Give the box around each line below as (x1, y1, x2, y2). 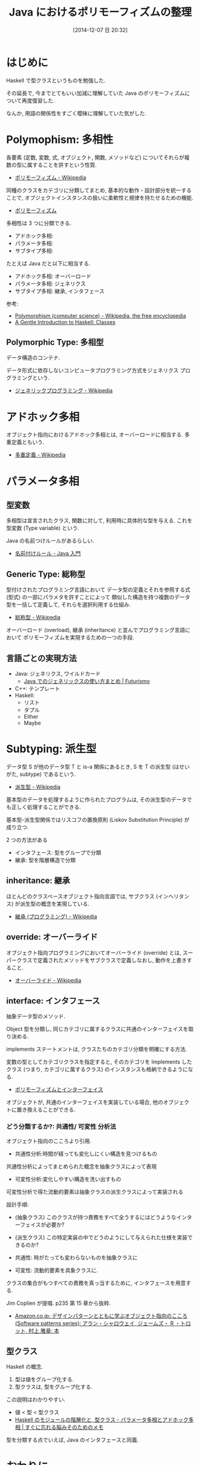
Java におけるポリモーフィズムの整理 (8, 5, 192, 19)
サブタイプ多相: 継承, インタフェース (14, 288, 105, 295)
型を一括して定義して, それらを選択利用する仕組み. (6, 601, 131, 608)
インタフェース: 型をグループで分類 (14, 849, 101, 856)
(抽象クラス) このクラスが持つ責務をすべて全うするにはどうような (14, 1213, 177, 1221)
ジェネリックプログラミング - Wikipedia (14, 387, 113, 394)
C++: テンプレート (14, 685, 61, 692)
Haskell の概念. (6, 1363, 43, 1371)
